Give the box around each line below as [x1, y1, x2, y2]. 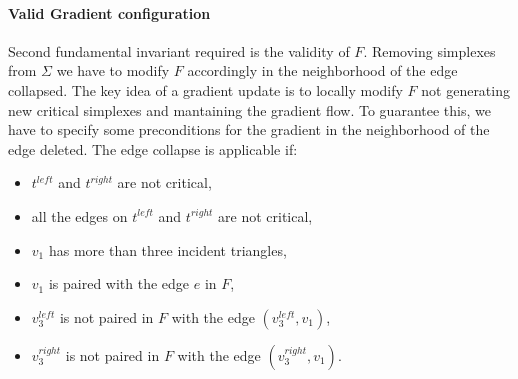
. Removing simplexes [363, 40, 496, 61]
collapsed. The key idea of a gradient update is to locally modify [8, 79, 403, 100]
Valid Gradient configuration [8, 2, 211, 23]
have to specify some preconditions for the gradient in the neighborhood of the [8, 119, 490, 140]
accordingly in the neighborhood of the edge [187, 60, 458, 81]
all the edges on [31, 205, 128, 226]
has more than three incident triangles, [48, 239, 287, 260]
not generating [421, 79, 510, 100]
